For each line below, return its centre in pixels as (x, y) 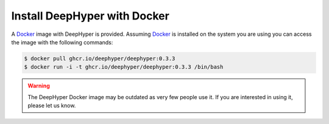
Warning (39, 86)
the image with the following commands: (62, 42)
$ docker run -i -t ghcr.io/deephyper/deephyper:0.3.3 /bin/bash (124, 67)
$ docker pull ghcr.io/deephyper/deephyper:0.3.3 (100, 58)
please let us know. (52, 106)
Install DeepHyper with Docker (90, 16)
